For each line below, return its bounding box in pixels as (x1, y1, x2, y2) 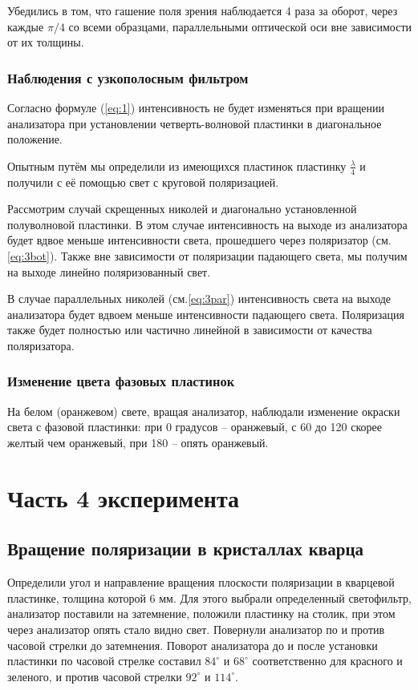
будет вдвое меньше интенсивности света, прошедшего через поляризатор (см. (7, 232, 392, 248)
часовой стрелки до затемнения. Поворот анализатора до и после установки (7, 636, 378, 653)
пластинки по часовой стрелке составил (7, 652, 201, 669)
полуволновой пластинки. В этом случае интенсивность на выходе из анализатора (7, 216, 408, 232)
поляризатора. (7, 337, 75, 353)
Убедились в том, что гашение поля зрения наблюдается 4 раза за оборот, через (7, 2, 398, 18)
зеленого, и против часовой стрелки (7, 668, 182, 684)
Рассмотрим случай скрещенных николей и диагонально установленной (7, 200, 357, 217)
